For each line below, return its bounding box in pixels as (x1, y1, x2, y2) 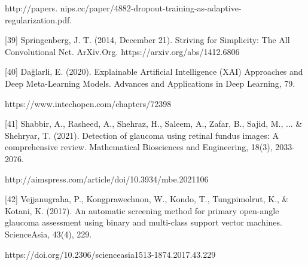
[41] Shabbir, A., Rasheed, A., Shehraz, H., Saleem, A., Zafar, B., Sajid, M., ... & (5, 117, 303, 130)
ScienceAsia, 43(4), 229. (5, 227, 92, 240)
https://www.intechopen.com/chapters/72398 (5, 97, 172, 109)
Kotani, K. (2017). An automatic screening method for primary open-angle (5, 204, 279, 217)
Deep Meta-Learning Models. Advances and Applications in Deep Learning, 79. (5, 77, 295, 89)
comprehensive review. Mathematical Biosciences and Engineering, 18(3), (5, 141, 273, 153)
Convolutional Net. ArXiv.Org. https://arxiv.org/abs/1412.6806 (5, 45, 240, 57)
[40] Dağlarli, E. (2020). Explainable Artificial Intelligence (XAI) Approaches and (5, 65, 303, 78)
